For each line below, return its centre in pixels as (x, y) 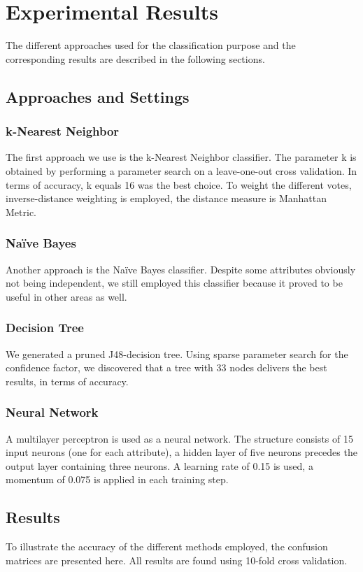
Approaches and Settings (98, 96)
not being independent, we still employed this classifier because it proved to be (174, 283)
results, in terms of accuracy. (67, 381)
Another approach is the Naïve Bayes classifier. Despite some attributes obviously (181, 269)
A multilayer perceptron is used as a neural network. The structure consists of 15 (179, 438)
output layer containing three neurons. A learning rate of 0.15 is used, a (159, 465)
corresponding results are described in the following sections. (135, 58)
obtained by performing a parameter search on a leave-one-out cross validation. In (181, 170)
